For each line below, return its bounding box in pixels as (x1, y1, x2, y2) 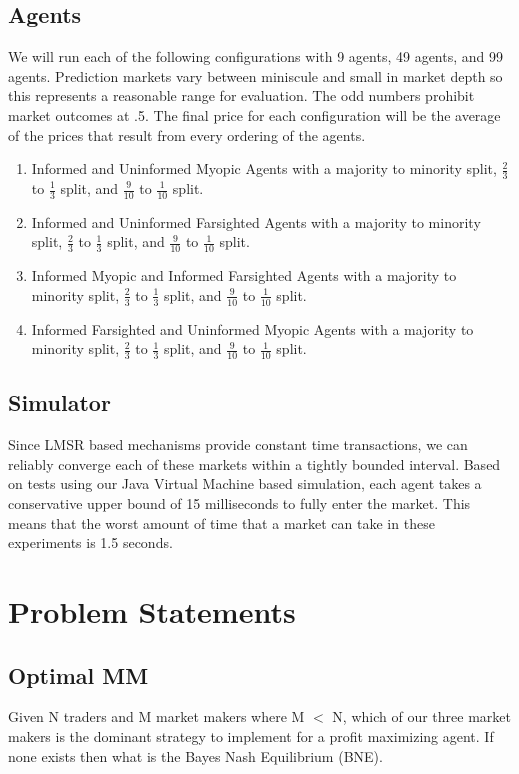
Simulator (8, 387, 111, 418)
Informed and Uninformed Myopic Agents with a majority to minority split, (31, 158, 497, 179)
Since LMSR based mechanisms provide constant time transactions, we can (8, 434, 468, 455)
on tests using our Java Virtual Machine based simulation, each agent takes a (8, 473, 482, 494)
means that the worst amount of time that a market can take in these (8, 512, 435, 533)
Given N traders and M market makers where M (8, 706, 305, 727)
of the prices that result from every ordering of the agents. (8, 124, 366, 145)
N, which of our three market (332, 706, 511, 727)
